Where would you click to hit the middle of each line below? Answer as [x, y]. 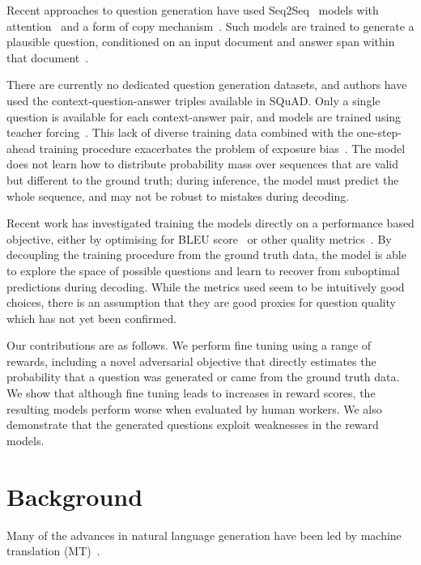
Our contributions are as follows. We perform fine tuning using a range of [189, 345]
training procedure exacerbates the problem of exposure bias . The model [222, 148]
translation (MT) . [53, 551]
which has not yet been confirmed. [92, 318]
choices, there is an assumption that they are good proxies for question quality [201, 302]
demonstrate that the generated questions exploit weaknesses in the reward [193, 425]
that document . [48, 57]
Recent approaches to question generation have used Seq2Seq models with [193, 10]
